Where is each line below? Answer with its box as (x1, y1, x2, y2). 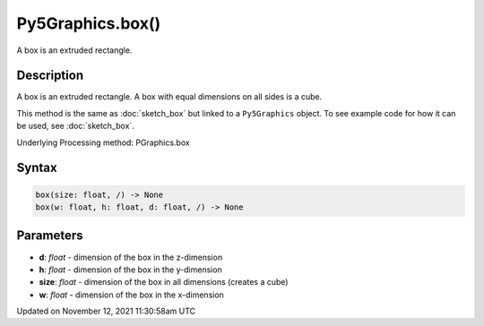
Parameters (16, 228, 83, 244)
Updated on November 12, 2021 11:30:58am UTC (16, 305, 196, 317)
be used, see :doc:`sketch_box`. (16, 121, 134, 132)
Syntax (16, 160, 57, 176)
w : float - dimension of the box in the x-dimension (39, 289, 224, 300)
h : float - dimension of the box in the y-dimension (39, 264, 223, 275)
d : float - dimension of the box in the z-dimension (39, 252, 223, 262)
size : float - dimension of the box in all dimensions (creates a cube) (39, 277, 289, 287)
